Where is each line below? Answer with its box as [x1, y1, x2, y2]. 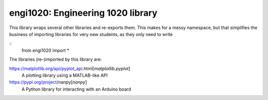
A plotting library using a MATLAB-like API [21, 72, 108, 78]
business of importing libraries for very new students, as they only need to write [9, 31, 173, 37]
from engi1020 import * [21, 47, 69, 53]
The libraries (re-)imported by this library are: [9, 57, 102, 63]
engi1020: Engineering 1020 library [9, 7, 158, 18]
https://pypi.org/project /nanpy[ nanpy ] [9, 79, 87, 85]
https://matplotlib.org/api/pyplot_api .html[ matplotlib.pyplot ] [9, 66, 131, 71]
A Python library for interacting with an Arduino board [21, 86, 132, 92]
